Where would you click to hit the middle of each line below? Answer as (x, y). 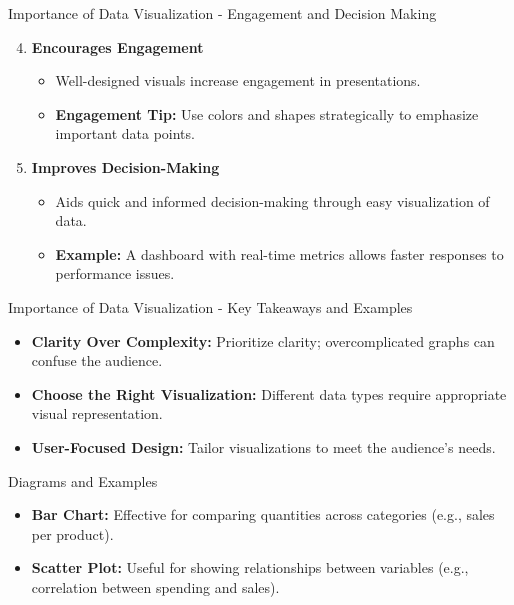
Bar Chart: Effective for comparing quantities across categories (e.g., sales (263, 514)
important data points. (125, 133)
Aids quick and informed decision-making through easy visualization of (272, 200)
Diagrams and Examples (83, 480)
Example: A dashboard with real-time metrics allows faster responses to (279, 253)
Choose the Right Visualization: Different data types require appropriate (269, 393)
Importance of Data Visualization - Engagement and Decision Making (222, 13)
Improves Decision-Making (125, 166)
